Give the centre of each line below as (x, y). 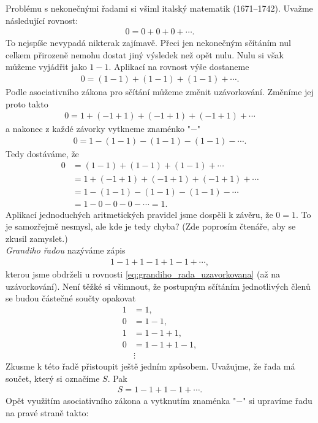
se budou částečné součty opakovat (71, 298)
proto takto (27, 103)
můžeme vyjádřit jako (46, 67)
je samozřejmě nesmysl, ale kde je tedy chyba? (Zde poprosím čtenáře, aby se (151, 226)
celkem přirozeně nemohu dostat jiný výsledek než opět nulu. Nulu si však (145, 54)
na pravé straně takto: (47, 412)
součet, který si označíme (53, 378)
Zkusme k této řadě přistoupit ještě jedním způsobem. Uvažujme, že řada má (150, 366)
